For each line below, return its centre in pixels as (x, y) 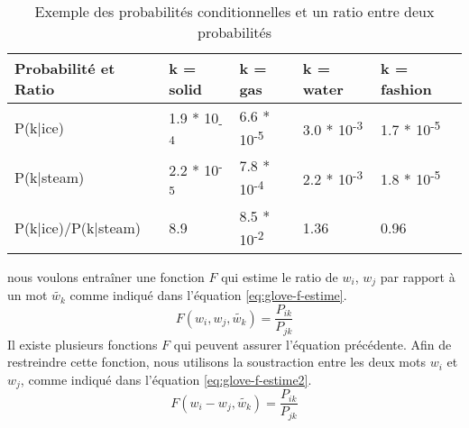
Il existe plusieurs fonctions (83, 344)
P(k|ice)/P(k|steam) (78, 227)
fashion (406, 89)
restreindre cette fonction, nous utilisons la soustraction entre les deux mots (216, 362)
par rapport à (418, 276)
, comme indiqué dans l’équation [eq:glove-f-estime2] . (166, 379)
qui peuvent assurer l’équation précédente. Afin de (313, 344)
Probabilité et (65, 68)
